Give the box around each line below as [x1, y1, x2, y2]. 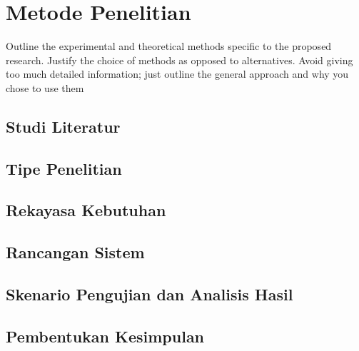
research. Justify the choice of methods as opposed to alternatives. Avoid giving [6, 52, 353, 67]
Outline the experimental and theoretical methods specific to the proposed [6, 39, 332, 54]
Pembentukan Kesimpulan [6, 325, 205, 347]
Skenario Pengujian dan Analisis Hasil [6, 283, 293, 305]
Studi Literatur [6, 115, 121, 137]
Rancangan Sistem [6, 241, 145, 263]
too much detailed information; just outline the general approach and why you [6, 66, 349, 81]
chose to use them [6, 80, 84, 95]
